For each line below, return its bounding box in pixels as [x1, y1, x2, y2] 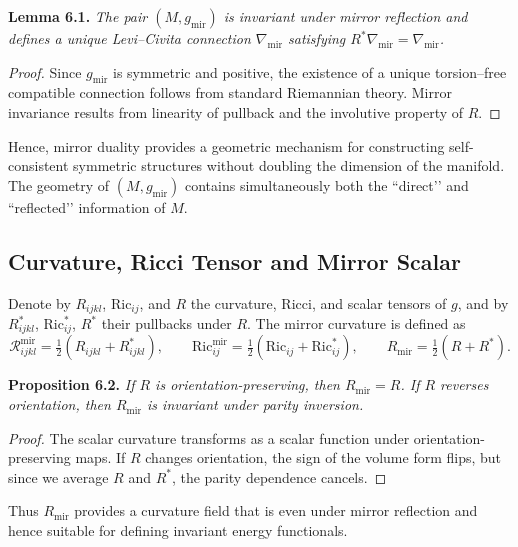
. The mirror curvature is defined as [247, 313, 466, 334]
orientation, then [8, 394, 111, 415]
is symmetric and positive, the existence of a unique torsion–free [112, 61, 507, 82]
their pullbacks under [101, 313, 232, 334]
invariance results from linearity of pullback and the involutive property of [8, 101, 464, 122]
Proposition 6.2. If [8, 374, 135, 395]
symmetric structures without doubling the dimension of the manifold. [73, 155, 505, 176]
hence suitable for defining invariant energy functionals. [8, 520, 348, 541]
